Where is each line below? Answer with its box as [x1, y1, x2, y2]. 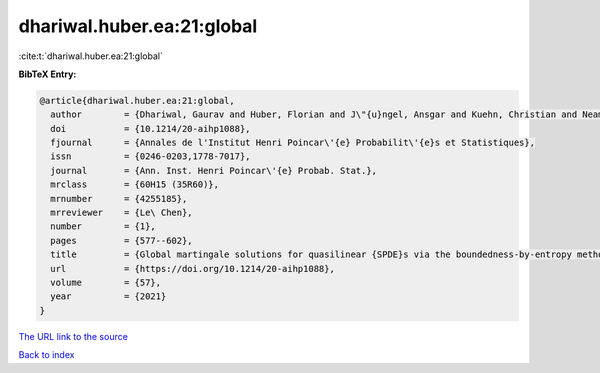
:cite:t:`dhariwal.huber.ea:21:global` [18, 50, 164, 62]
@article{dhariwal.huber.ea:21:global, [39, 95, 235, 106]
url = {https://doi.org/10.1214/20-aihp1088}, [50, 263, 335, 274]
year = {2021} [50, 291, 167, 302]
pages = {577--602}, [50, 235, 194, 246]
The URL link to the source [18, 330, 129, 342]
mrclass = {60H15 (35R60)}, [50, 179, 220, 190]
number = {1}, [50, 221, 157, 232]
